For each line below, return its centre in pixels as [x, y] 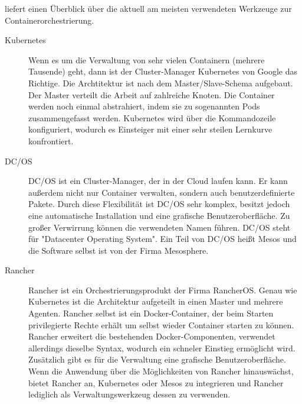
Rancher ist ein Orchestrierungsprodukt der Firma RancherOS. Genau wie [163, 290]
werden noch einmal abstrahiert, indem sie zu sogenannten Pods [144, 106]
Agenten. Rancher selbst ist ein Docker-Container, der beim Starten [151, 313]
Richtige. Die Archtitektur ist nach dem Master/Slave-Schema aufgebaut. [161, 83]
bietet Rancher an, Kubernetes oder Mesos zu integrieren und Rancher [156, 382]
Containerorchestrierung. [50, 20]
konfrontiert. [51, 140]
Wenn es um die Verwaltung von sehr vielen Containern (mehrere [147, 59]
